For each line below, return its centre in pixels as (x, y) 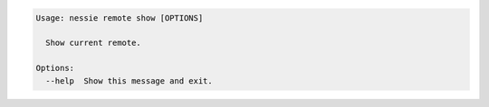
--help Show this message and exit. (129, 80)
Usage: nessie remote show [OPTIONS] (120, 18)
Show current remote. (94, 43)
